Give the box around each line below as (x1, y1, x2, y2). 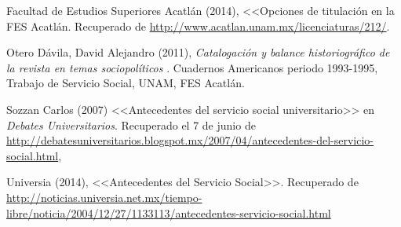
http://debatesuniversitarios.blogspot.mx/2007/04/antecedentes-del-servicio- (6, 132, 374, 148)
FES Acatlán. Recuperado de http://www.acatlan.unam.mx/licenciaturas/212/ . (6, 17, 390, 34)
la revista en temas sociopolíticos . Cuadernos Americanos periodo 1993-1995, (6, 59, 378, 75)
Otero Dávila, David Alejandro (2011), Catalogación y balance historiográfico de (6, 44, 390, 60)
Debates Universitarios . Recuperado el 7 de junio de (6, 116, 256, 133)
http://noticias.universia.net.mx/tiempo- (6, 189, 202, 205)
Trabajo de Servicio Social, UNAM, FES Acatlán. (6, 75, 245, 91)
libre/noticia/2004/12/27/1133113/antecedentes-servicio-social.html (6, 204, 331, 221)
